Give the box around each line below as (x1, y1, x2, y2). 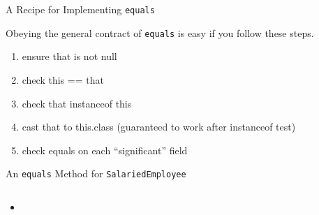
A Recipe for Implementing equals (6, 2, 155, 16)
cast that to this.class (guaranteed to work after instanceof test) (22, 119, 296, 134)
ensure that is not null (22, 49, 117, 64)
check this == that (22, 72, 104, 87)
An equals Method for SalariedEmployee (6, 166, 186, 181)
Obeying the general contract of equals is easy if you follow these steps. (6, 25, 314, 40)
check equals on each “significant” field (22, 142, 188, 157)
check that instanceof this (22, 96, 132, 110)
